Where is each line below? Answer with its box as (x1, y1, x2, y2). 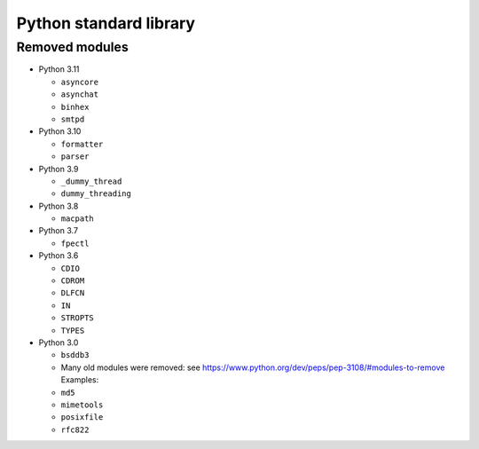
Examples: (60, 374, 99, 385)
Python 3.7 (38, 225, 79, 236)
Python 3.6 (38, 250, 79, 261)
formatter (60, 138, 104, 149)
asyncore (60, 76, 99, 87)
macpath (60, 214, 95, 224)
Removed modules (16, 39, 129, 55)
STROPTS (60, 313, 95, 323)
